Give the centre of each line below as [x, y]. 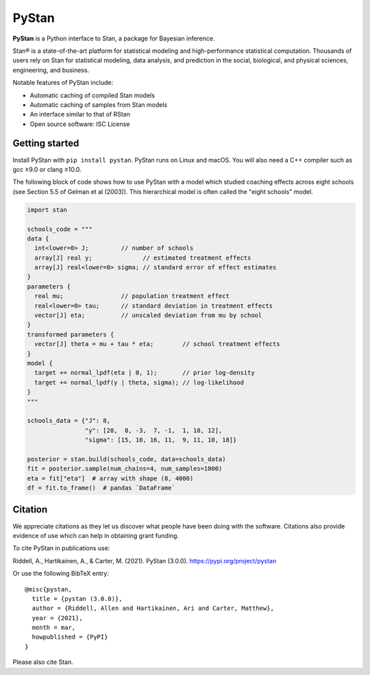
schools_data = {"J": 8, [69, 421]
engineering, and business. [51, 70]
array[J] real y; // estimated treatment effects [143, 258]
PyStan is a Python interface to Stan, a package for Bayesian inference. [114, 38]
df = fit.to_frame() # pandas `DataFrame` [101, 488]
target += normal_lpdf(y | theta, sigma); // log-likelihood [139, 382]
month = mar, [54, 628]
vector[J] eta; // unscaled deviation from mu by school [148, 316]
